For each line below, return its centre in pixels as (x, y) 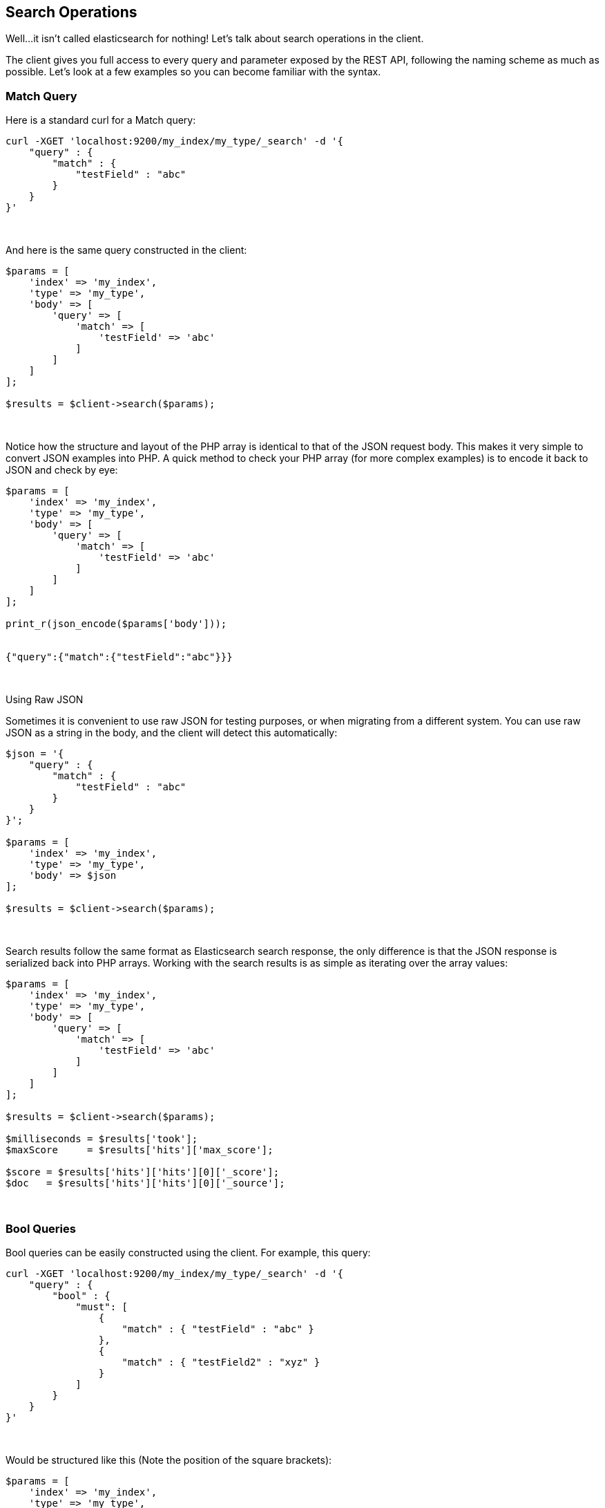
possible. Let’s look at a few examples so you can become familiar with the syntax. (193, 72)
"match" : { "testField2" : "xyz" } (221, 1362)
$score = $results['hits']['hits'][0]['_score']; (143, 1172)
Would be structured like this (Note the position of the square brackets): (169, 1460)
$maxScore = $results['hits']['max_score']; (140, 1150)
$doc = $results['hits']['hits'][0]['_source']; (145, 1183)
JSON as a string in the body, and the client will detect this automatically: (172, 733)
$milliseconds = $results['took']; (102, 1139)
